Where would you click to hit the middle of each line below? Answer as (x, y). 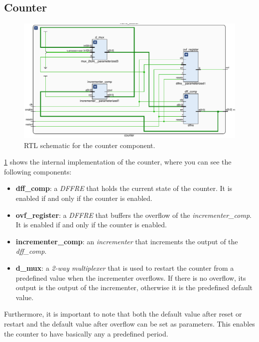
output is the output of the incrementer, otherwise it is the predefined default (134, 287)
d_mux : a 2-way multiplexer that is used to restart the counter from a (125, 267)
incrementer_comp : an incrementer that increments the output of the (127, 241)
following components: (38, 171)
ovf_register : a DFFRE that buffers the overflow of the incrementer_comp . (133, 215)
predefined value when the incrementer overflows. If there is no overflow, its (131, 277)
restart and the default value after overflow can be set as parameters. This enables (129, 323)
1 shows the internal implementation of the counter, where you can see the (118, 162)
